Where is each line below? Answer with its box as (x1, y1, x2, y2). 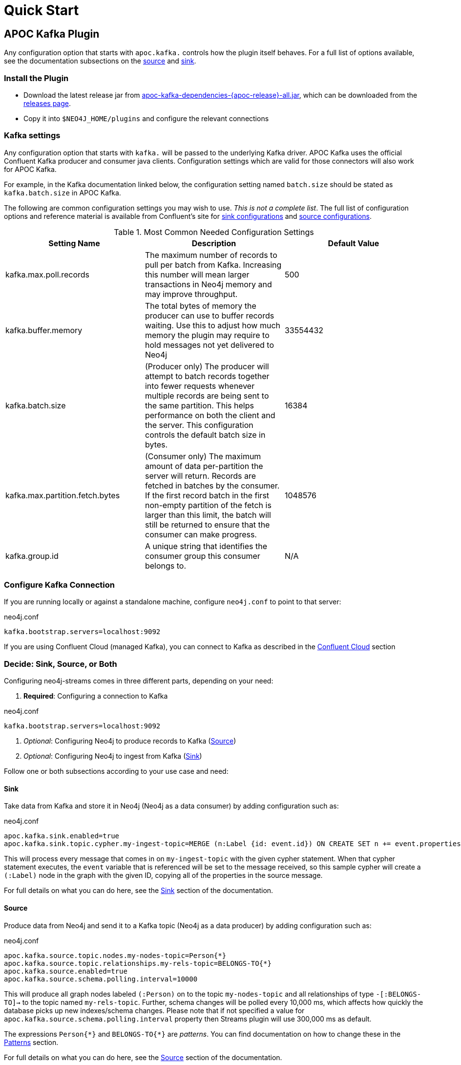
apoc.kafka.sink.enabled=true (4, 832, 120, 840)
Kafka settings (4, 130, 61, 141)
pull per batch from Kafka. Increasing (145, 259, 282, 270)
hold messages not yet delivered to (145, 340, 274, 350)
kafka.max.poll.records (5, 269, 89, 279)
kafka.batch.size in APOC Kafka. (4, 188, 121, 197)
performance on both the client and (145, 410, 275, 420)
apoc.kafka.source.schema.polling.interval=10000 (4, 975, 198, 983)
